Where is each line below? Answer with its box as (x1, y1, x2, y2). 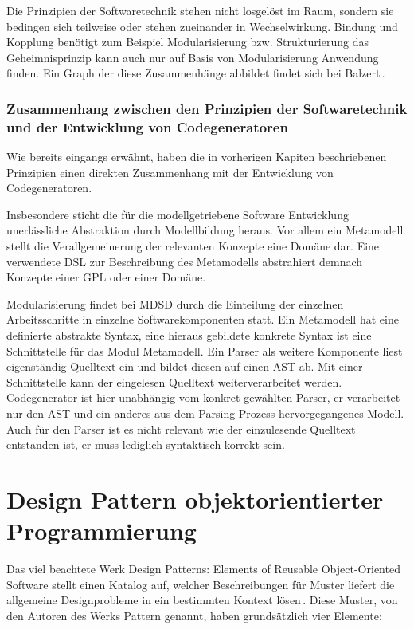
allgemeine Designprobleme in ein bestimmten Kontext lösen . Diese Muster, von (6, 592, 398, 608)
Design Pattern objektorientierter (6, 482, 384, 515)
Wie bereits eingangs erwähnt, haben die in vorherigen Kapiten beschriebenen (6, 148, 387, 165)
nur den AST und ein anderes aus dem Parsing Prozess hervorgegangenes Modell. (6, 405, 404, 422)
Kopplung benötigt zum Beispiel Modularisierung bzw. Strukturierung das (6, 33, 369, 50)
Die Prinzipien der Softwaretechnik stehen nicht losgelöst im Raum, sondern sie (6, 2, 394, 18)
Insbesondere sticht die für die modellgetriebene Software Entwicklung (6, 206, 349, 222)
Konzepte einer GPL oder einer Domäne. (6, 269, 206, 285)
